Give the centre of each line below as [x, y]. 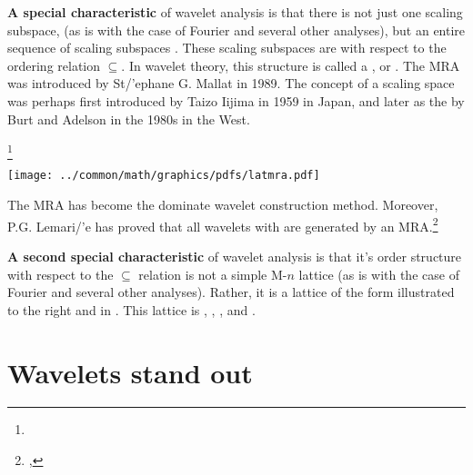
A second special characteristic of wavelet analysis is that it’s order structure [235, 256]
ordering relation [54, 65]
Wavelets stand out [130, 372]
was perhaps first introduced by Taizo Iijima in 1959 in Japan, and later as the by [236, 100]
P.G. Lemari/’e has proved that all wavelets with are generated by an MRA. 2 [223, 224]
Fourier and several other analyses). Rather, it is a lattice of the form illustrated [231, 292]
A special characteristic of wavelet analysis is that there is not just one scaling [235, 12]
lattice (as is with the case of [379, 274]
